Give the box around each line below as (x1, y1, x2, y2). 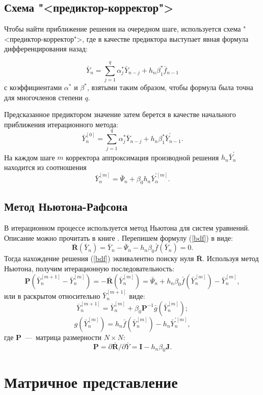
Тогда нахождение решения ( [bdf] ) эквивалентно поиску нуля (4, 253, 194, 264)
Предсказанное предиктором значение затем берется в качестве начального (4, 109, 236, 120)
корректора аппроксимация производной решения (66, 152, 219, 162)
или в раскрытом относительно (4, 290, 100, 301)
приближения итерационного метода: (4, 119, 118, 129)
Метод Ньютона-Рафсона (4, 199, 128, 214)
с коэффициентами (4, 82, 62, 93)
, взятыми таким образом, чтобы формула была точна (87, 82, 253, 93)
